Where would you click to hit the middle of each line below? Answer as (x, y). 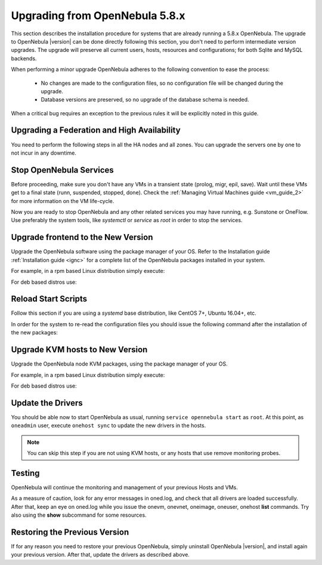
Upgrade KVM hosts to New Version (79, 350)
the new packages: (34, 333)
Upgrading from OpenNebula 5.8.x (98, 16)
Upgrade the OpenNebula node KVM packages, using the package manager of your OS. (119, 364)
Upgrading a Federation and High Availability (96, 130)
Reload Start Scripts (49, 299)
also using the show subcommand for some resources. (79, 515)
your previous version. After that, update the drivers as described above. (100, 555)
